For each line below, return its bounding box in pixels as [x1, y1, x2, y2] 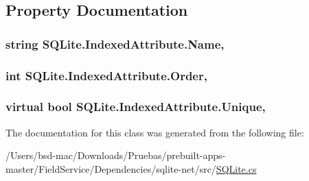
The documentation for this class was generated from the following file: [5, 125, 304, 139]
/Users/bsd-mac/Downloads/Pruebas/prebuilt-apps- [5, 148, 226, 162]
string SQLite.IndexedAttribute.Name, [5, 35, 225, 52]
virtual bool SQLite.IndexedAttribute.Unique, [5, 98, 266, 115]
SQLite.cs [216, 161, 257, 176]
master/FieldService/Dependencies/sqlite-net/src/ [5, 161, 216, 176]
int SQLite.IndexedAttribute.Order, [5, 67, 207, 84]
